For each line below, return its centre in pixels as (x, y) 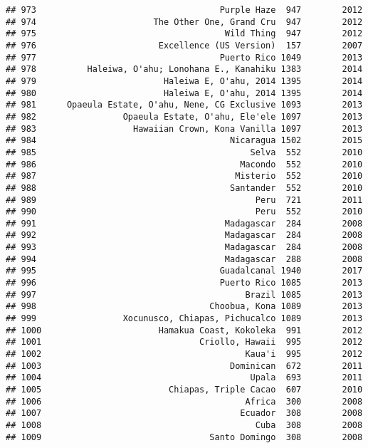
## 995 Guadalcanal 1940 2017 (184, 271)
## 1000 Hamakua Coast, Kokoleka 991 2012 (184, 330)
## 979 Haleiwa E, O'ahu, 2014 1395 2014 (184, 81)
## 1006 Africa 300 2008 (184, 401)
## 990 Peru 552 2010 (184, 212)
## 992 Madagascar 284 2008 (184, 235)
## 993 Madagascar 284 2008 (184, 248)
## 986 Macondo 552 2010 (184, 164)
